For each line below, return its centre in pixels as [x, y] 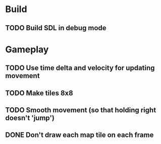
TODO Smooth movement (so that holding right [81, 110]
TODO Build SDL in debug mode [56, 28]
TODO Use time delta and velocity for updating [80, 68]
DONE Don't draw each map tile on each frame [79, 135]
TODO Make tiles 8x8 [39, 93]
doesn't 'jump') [30, 118]
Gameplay [27, 49]
